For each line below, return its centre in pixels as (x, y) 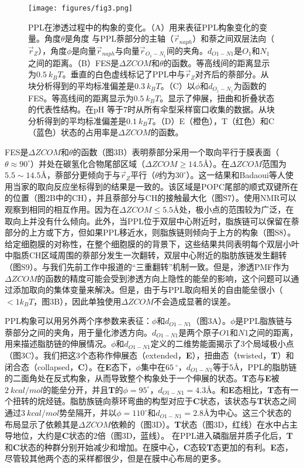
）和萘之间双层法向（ (234, 38)
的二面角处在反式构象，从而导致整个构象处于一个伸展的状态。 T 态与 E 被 (142, 378)
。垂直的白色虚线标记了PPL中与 (124, 74)
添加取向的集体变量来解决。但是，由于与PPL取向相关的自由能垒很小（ (148, 290)
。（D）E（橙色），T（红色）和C (213, 120)
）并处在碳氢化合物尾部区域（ (87, 163)
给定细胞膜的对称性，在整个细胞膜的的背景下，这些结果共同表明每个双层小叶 (152, 243)
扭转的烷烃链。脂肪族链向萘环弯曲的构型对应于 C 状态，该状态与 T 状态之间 (154, 401)
